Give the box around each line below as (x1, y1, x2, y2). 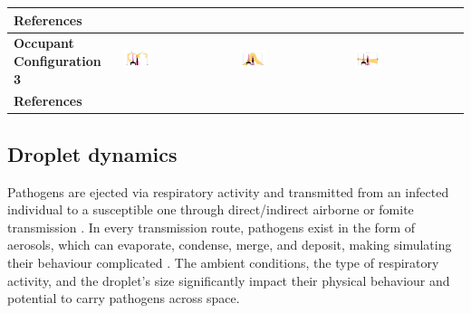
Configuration (14, 51, 101, 70)
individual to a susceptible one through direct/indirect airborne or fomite (7, 200, 414, 219)
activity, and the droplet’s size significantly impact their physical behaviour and (7, 270, 450, 289)
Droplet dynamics (7, 139, 178, 167)
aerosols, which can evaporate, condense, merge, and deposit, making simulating (7, 235, 452, 254)
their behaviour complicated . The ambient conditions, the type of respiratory (7, 253, 439, 272)
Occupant (14, 33, 74, 52)
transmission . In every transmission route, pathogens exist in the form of (7, 217, 415, 236)
